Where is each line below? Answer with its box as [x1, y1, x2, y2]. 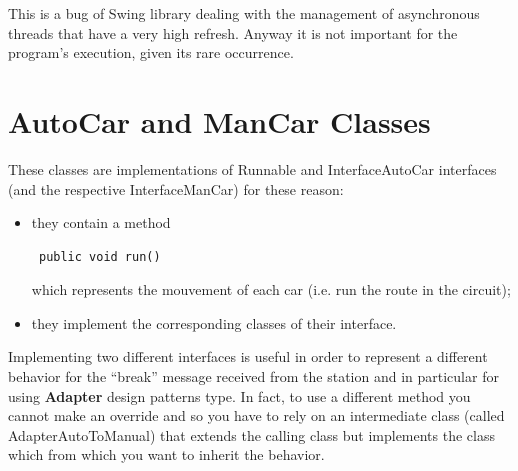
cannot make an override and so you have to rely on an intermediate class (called [8, 405, 505, 426]
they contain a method [31, 212, 171, 233]
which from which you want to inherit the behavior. [8, 444, 325, 465]
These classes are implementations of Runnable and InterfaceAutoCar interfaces [8, 158, 497, 179]
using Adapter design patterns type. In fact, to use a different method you [8, 385, 471, 406]
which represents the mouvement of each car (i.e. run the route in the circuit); [31, 279, 511, 300]
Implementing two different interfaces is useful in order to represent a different [8, 346, 488, 367]
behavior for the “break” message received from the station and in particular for [8, 366, 499, 387]
